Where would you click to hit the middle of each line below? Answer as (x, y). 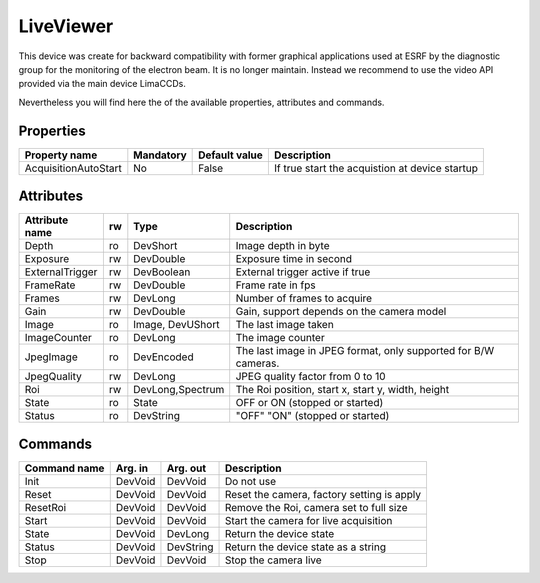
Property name (61, 155)
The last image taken (284, 325)
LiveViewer (66, 26)
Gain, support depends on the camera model (341, 312)
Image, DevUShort (176, 325)
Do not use (250, 481)
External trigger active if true (303, 272)
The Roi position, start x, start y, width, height (342, 390)
